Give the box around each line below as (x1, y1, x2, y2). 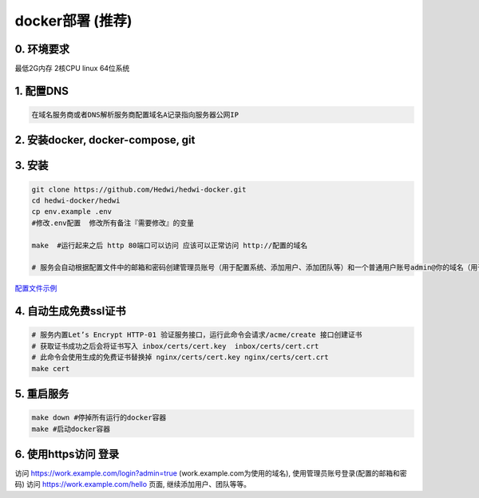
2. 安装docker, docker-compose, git (14, 133, 196, 147)
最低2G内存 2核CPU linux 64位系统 (14, 64, 130, 73)
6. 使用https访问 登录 (14, 447, 120, 460)
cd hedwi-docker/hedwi (31, 196, 121, 205)
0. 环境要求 (14, 42, 69, 56)
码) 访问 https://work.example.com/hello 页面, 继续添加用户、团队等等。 (14, 480, 251, 489)
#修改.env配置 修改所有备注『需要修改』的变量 (31, 218, 195, 227)
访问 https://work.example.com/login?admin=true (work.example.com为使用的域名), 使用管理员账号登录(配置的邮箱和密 (14, 468, 407, 478)
